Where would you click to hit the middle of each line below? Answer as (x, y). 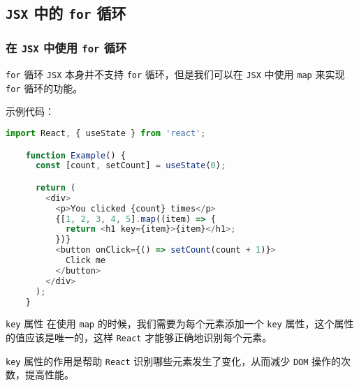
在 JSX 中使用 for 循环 (66, 48)
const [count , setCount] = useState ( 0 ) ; (131, 166)
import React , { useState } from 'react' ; (106, 134)
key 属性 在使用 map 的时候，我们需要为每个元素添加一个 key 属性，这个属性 (180, 324)
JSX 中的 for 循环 (66, 13)
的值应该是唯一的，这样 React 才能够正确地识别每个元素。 (139, 337)
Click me (86, 261)
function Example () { (75, 155)
